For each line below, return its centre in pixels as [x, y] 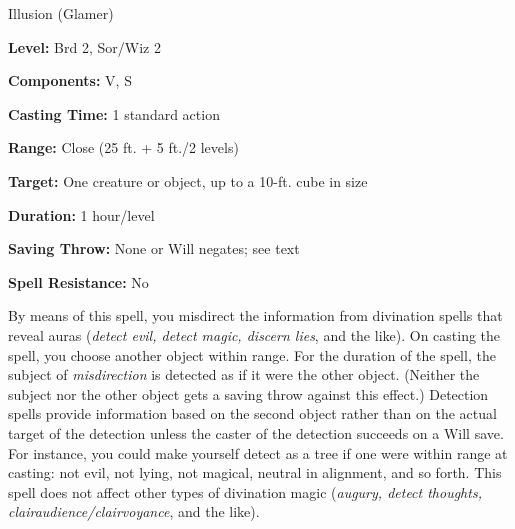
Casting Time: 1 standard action [114, 113]
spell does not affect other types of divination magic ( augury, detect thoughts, [245, 491]
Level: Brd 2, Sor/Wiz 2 [84, 46]
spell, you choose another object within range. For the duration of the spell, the [252, 354]
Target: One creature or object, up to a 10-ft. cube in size [188, 180]
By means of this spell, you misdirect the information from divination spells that [255, 315]
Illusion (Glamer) [61, 13]
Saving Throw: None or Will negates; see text [154, 248]
